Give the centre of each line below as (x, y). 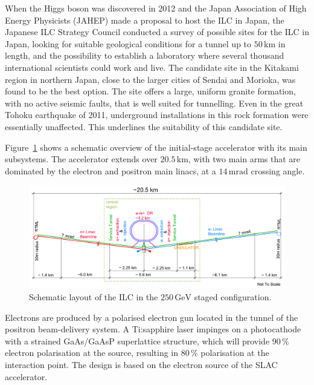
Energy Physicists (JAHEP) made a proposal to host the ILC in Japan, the (145, 20)
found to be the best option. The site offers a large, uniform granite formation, (150, 91)
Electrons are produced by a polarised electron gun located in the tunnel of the (152, 317)
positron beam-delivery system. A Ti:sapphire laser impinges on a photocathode (153, 329)
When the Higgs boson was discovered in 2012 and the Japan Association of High (156, 8)
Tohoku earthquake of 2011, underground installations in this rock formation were (157, 115)
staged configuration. (233, 297)
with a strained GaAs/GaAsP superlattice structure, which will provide (137, 341)
